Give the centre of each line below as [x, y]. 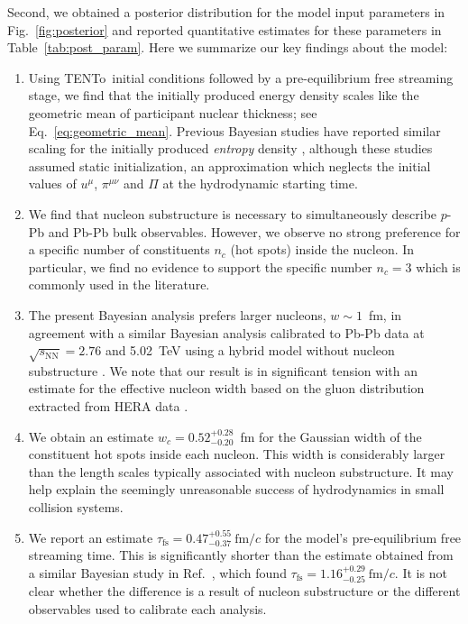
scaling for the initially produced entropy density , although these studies [230, 148]
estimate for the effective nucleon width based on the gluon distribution [226, 388]
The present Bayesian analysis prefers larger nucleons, [177, 314]
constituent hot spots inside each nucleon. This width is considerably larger [237, 454]
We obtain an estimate [91, 436]
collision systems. [76, 507]
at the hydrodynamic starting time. [260, 184]
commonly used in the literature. [119, 284]
